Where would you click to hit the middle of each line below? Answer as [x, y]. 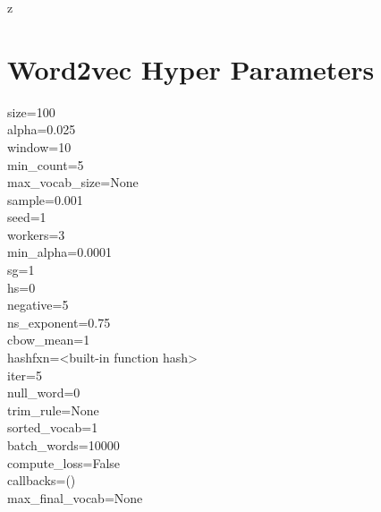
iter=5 [25, 375]
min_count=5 [46, 164]
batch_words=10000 [63, 445]
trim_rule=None [53, 410]
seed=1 [27, 217]
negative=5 [38, 305]
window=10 [39, 146]
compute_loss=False [64, 462]
